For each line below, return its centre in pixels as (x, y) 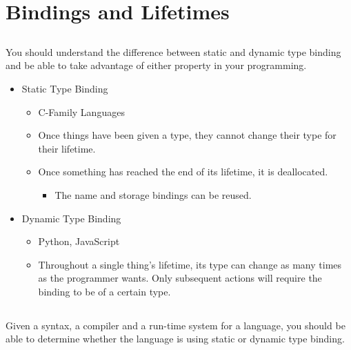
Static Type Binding (65, 88)
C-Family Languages (81, 111)
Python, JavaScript (79, 241)
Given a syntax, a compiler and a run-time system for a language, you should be (175, 325)
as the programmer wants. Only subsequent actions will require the (180, 278)
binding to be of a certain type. (104, 291)
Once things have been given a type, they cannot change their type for (187, 135)
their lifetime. (67, 148)
